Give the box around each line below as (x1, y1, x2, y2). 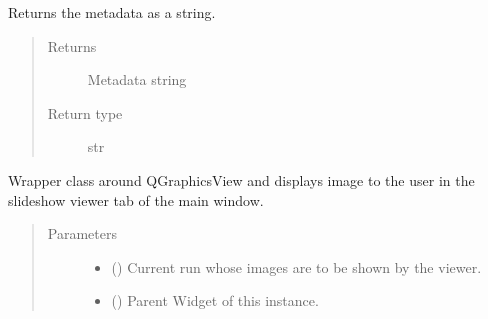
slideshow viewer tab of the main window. (8, 189, 264, 210)
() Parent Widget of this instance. (111, 290, 319, 311)
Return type (47, 102, 123, 123)
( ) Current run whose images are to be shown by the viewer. (111, 256, 482, 277)
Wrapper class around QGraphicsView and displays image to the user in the (8, 169, 475, 190)
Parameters (47, 223, 117, 244)
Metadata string (87, 69, 187, 90)
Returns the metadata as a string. (8, 2, 216, 22)
